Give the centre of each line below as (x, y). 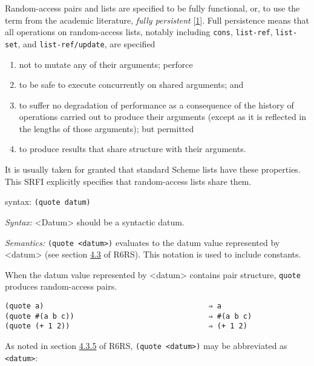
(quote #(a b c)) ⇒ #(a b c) (129, 316)
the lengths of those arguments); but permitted (106, 128)
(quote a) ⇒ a (113, 306)
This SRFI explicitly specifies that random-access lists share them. (128, 181)
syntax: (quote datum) (48, 201)
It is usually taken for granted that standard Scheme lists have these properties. (153, 169)
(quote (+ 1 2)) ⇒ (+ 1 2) (126, 326)
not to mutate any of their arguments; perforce (106, 64)
